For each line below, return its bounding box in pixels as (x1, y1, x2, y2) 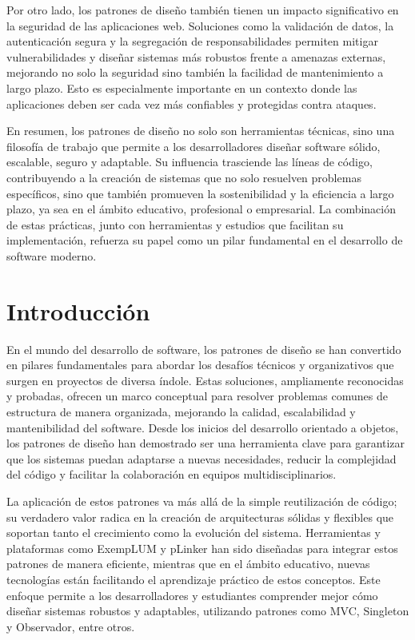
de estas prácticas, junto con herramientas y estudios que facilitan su (6, 216, 344, 233)
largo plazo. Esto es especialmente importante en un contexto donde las (6, 79, 357, 96)
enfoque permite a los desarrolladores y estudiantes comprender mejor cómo (6, 586, 378, 603)
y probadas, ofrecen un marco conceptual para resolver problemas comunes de (6, 388, 388, 404)
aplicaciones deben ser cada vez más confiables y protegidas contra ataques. (6, 95, 377, 112)
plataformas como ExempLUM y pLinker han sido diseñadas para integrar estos (6, 539, 398, 556)
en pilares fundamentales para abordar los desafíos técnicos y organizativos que (6, 356, 394, 373)
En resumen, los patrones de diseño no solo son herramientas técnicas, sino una (6, 122, 395, 139)
